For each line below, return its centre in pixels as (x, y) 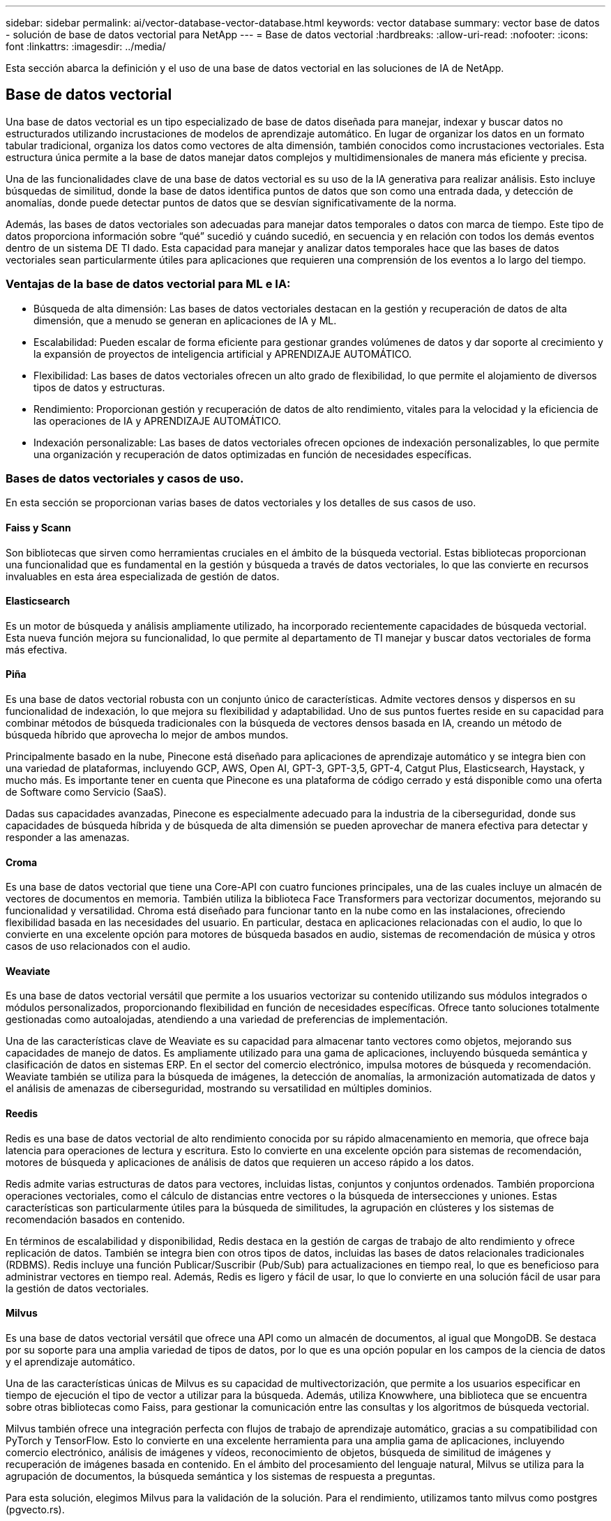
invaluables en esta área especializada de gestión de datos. (143, 576)
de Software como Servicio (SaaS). (86, 792)
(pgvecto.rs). (35, 1509)
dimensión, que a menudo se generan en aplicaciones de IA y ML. (185, 320)
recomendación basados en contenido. (96, 1219)
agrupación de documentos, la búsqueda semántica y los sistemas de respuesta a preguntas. (220, 1476)
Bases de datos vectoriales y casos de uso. (125, 478)
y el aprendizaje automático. (70, 1361)
